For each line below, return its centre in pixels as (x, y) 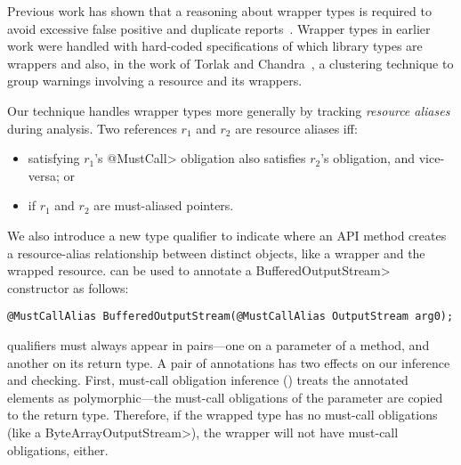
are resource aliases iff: (296, 128)
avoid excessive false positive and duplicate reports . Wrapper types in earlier (219, 28)
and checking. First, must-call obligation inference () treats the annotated (208, 380)
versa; (44, 175)
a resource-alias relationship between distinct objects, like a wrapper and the (216, 253)
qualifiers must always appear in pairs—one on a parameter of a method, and (218, 344)
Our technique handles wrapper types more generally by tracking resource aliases (229, 110)
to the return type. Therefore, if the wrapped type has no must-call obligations (222, 415)
